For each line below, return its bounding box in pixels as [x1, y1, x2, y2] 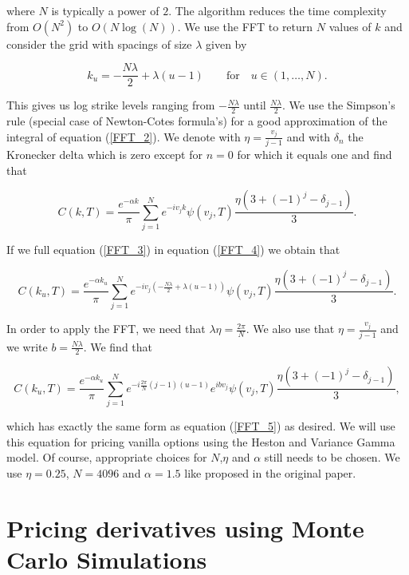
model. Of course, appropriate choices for [6, 449, 207, 466]
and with [286, 128, 331, 145]
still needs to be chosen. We [264, 449, 400, 466]
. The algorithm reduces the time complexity [168, 2, 387, 18]
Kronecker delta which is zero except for [6, 145, 203, 162]
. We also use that [246, 320, 335, 337]
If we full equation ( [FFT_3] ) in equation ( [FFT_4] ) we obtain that [6, 240, 340, 257]
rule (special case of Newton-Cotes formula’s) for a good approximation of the [6, 113, 387, 129]
